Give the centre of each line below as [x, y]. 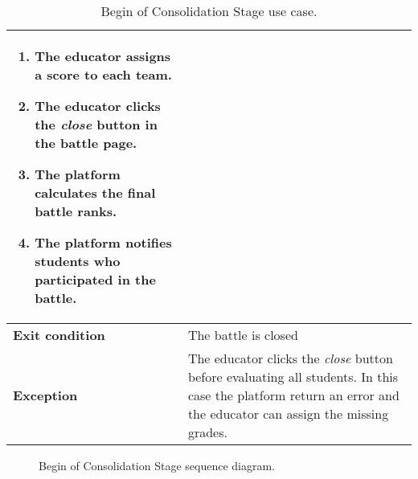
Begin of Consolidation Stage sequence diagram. [157, 465]
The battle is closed [243, 335]
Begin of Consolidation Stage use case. [209, 11]
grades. [207, 432]
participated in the [95, 279]
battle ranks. [76, 211]
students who [78, 261]
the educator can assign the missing [288, 413]
